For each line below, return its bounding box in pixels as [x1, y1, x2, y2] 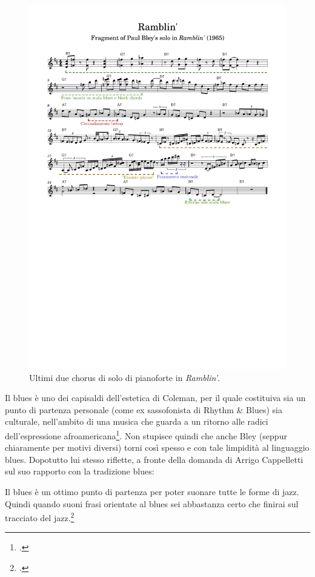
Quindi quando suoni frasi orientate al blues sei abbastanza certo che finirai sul [5, 497, 299, 510]
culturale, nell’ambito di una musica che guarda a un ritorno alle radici [5, 415, 268, 428]
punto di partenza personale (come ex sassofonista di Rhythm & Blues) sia [5, 403, 282, 416]
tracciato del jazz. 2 [5, 510, 75, 524]
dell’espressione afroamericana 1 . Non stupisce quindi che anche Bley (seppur [5, 427, 287, 442]
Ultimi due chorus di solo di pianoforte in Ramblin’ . [29, 371, 220, 383]
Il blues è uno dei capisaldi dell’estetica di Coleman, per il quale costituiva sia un [5, 391, 306, 404]
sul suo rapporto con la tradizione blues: [5, 465, 154, 477]
